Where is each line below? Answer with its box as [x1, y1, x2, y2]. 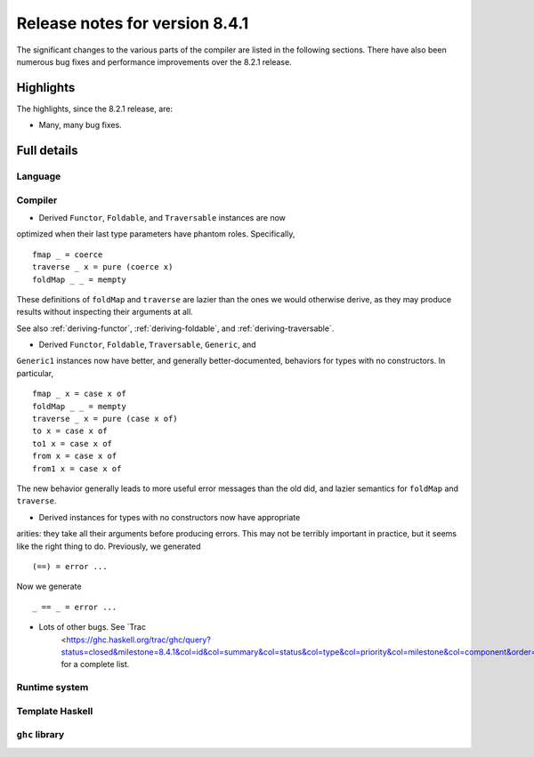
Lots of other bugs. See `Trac [38, 622, 147, 632]
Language [16, 170, 61, 182]
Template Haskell [16, 705, 93, 717]
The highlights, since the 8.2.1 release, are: [16, 103, 174, 114]
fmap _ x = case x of [32, 389, 126, 399]
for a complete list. [61, 659, 130, 670]
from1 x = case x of [32, 463, 122, 473]
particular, [16, 367, 53, 378]
